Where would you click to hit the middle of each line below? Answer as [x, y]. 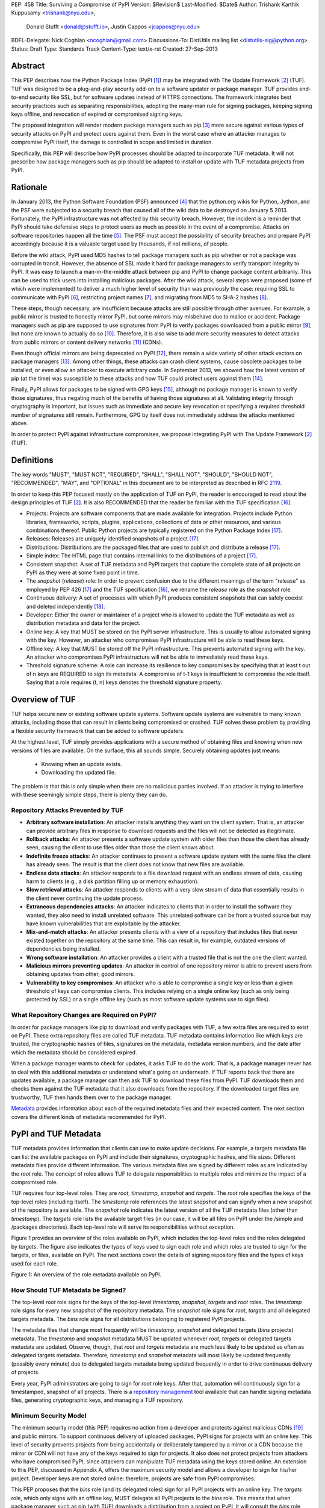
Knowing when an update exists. [82, 764]
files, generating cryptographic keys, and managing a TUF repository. [97, 1400]
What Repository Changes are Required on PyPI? [84, 1015]
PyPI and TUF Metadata [56, 1134]
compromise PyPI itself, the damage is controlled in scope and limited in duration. [112, 142]
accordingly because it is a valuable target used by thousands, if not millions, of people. [120, 244]
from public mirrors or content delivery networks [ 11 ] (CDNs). [87, 342]
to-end [20, 97]
